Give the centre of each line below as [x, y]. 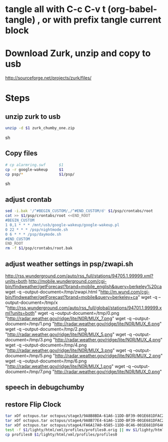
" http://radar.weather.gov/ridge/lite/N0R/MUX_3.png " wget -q [69, 350]
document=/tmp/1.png [28, 323]
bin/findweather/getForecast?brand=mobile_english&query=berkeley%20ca [83, 286]
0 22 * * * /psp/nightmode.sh [37, 230]
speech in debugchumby [45, 387]
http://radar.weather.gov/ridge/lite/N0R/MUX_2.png [108, 355]
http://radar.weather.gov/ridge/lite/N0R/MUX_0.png [107, 371]
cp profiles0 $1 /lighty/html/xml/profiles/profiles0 [61, 434]
